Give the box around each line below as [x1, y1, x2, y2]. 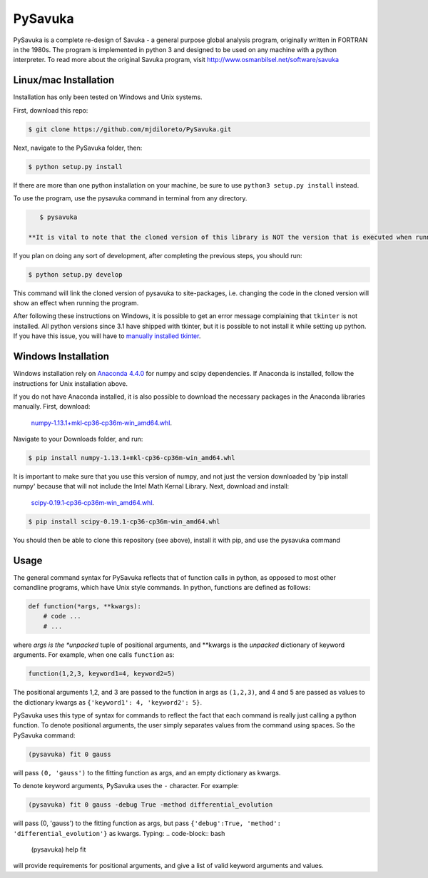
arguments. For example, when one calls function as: [13, 650, 175, 659]
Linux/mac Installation [13, 74, 115, 86]
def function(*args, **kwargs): [28, 603, 142, 611]
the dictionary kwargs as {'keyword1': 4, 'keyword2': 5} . [13, 698, 203, 706]
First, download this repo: [13, 106, 88, 114]
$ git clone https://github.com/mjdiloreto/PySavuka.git [28, 125, 232, 133]
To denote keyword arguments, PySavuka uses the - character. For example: [13, 782, 239, 790]
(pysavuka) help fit [31, 845, 86, 854]
